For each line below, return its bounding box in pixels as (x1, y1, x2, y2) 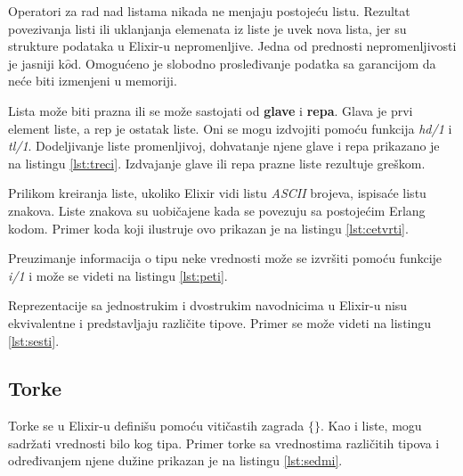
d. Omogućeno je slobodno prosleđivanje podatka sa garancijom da (70, 53, 436, 72)
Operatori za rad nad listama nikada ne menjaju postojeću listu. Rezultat (8, 2, 410, 20)
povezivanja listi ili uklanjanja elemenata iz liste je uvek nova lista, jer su (8, 19, 407, 37)
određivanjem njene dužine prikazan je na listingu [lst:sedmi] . (8, 451, 343, 470)
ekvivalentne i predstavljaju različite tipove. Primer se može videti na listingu (8, 313, 432, 332)
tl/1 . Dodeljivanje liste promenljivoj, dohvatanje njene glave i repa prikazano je (8, 136, 440, 155)
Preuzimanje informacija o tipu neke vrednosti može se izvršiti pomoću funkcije (8, 249, 443, 267)
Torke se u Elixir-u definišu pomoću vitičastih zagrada (8, 416, 305, 435)
